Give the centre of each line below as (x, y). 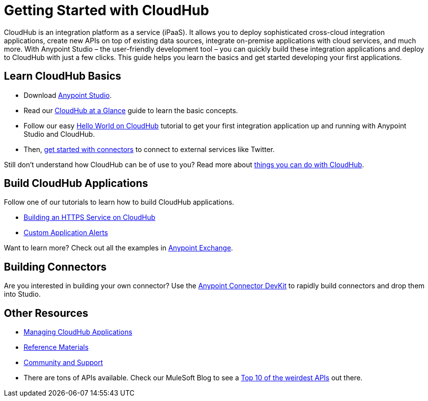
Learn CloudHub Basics (63, 76)
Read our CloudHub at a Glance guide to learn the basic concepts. (131, 110)
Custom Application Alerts (66, 233)
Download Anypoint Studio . (68, 95)
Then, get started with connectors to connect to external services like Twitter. (149, 149)
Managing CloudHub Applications (78, 332)
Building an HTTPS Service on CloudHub (90, 217)
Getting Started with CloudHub (107, 10)
